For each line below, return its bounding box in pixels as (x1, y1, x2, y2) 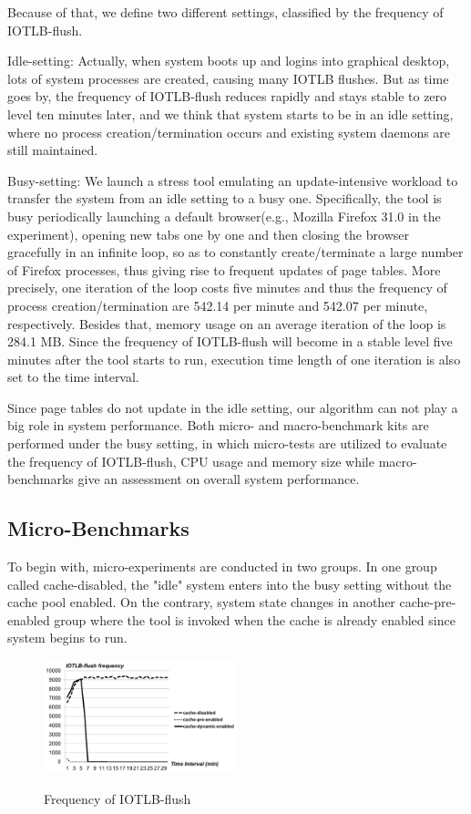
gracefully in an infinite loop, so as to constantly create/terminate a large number (7, 242, 464, 262)
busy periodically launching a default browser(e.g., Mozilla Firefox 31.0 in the (7, 206, 441, 225)
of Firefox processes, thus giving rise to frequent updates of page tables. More (7, 260, 441, 279)
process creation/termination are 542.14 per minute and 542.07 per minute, (7, 295, 428, 314)
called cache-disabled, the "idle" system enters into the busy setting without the (7, 574, 452, 593)
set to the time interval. (7, 367, 139, 386)
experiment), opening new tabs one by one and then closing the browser (7, 224, 409, 243)
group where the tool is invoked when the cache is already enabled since (54, 610, 456, 629)
